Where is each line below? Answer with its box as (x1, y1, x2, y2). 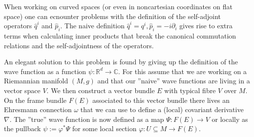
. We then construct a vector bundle (46, 85, 155, 95)
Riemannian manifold (4, 76, 68, 86)
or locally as (212, 114, 248, 124)
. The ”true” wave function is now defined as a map (9, 114, 164, 124)
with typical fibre (164, 85, 216, 95)
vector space (4, 85, 41, 95)
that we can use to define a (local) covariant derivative (80, 104, 244, 115)
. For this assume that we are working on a (118, 66, 247, 76)
